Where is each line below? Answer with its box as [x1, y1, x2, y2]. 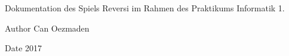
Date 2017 [5, 42, 42, 54]
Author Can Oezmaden [5, 21, 90, 34]
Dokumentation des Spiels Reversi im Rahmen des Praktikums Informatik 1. [5, 2, 285, 14]
